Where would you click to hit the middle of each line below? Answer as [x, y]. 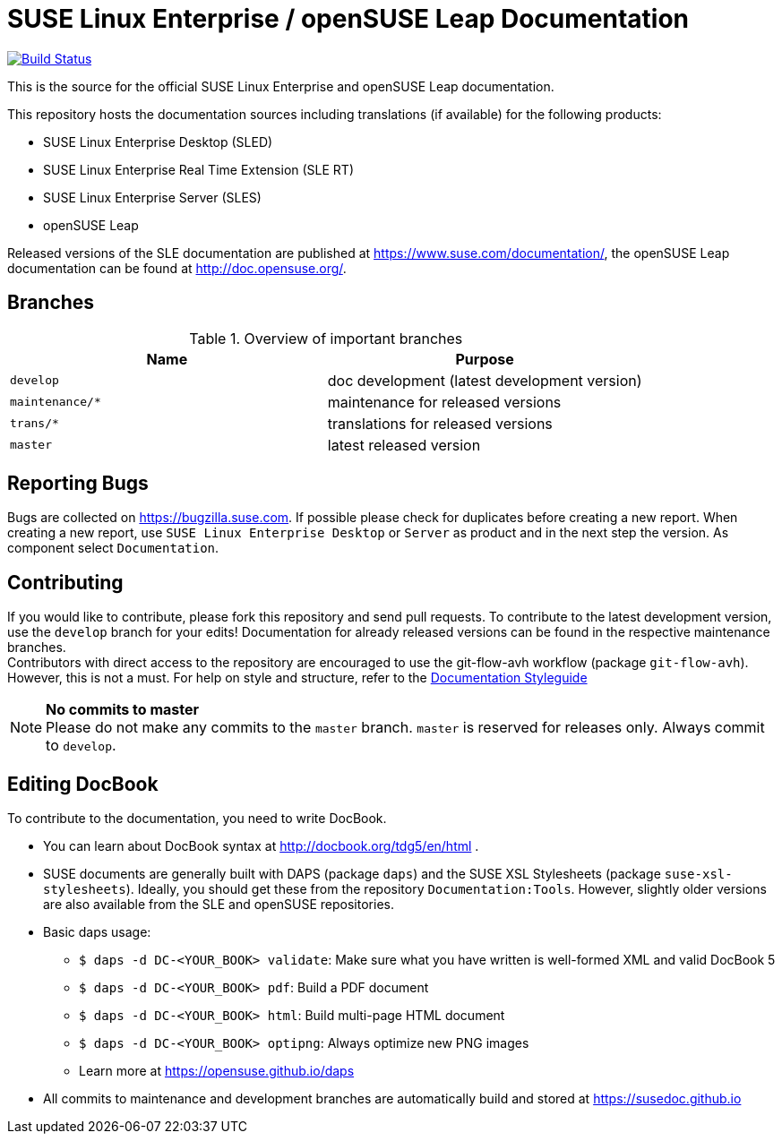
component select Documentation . [113, 548]
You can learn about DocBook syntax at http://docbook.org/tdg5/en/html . [261, 846]
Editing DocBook [83, 784]
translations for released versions [440, 423]
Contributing [65, 582]
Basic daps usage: [97, 932]
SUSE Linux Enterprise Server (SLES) [152, 197]
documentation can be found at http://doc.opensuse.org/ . [177, 268]
